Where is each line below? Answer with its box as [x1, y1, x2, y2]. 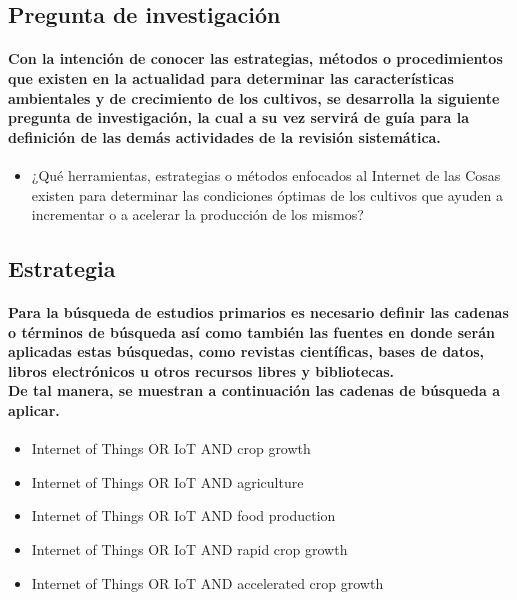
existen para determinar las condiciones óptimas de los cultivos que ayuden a [31, 184, 503, 205]
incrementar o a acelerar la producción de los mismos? [31, 204, 364, 225]
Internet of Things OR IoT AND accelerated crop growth [31, 572, 384, 593]
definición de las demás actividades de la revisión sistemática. [8, 126, 441, 147]
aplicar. [8, 400, 60, 421]
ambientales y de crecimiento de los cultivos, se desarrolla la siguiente [8, 87, 500, 108]
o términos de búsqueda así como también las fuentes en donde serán [8, 321, 495, 342]
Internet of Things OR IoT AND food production [31, 505, 336, 526]
